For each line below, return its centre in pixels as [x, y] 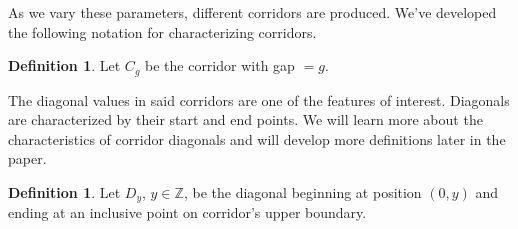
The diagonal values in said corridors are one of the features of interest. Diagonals [259, 99]
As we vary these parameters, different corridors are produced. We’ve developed [252, 12]
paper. [27, 158]
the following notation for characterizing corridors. [162, 31]
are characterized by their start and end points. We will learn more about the [245, 119]
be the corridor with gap [220, 65]
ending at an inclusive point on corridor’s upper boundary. [187, 212]
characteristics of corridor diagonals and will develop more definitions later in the [257, 138]
